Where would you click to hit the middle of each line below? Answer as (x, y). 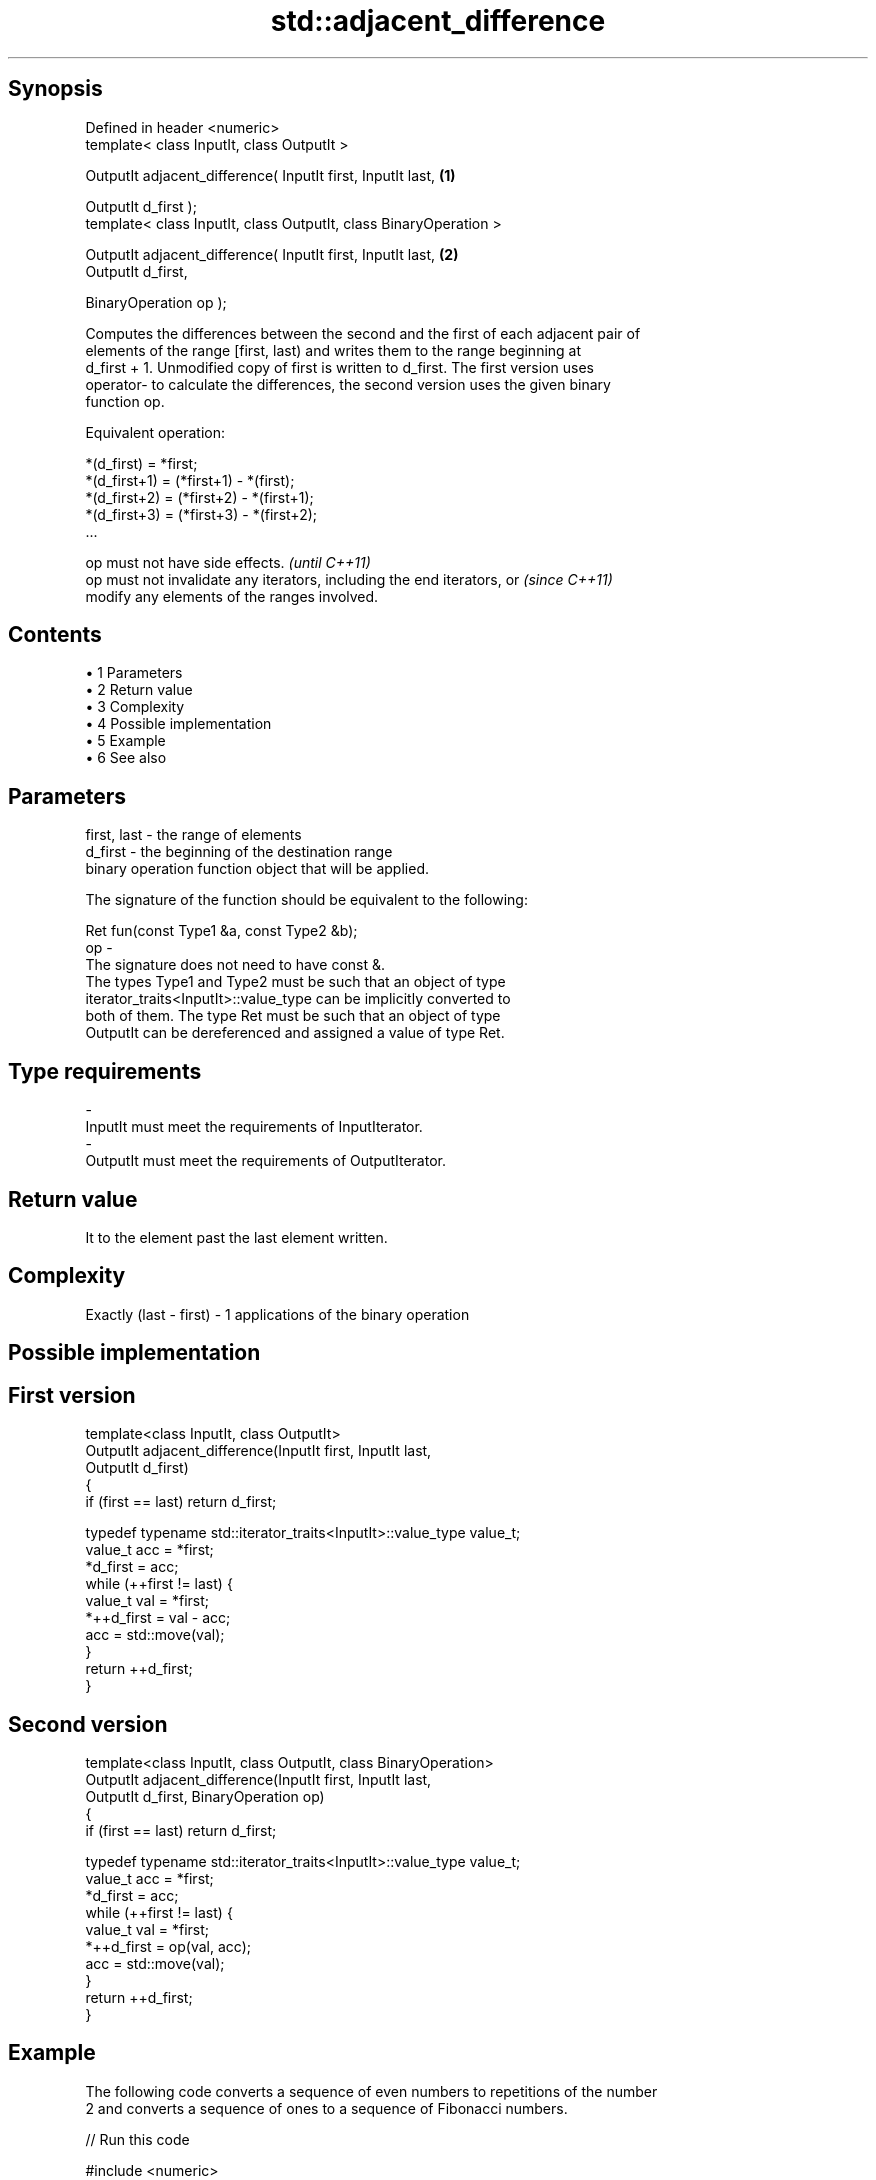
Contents (55, 635)
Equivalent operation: (155, 432)
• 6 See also (126, 758)
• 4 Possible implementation (178, 724)
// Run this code (137, 2139)
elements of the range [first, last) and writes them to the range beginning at (333, 350)
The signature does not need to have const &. (235, 965)
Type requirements (105, 1071)
